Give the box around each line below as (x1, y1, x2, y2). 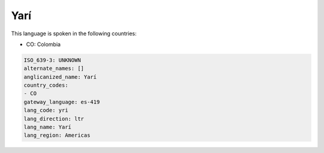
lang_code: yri (23, 107, 68, 114)
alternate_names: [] (23, 65, 84, 72)
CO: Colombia (26, 41, 61, 48)
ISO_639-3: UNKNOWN (23, 57, 81, 63)
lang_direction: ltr (23, 115, 84, 122)
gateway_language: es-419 (23, 99, 100, 105)
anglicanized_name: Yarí (23, 74, 97, 80)
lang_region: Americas (23, 132, 91, 139)
